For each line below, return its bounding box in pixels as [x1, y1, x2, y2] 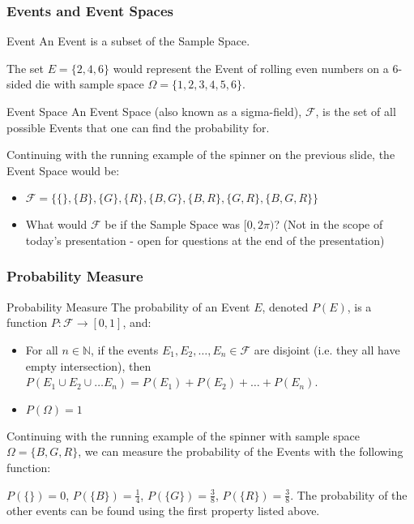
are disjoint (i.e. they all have [254, 341, 400, 358]
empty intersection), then [25, 357, 152, 374]
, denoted [262, 298, 309, 315]
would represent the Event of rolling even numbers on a [113, 59, 389, 76]
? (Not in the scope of [274, 216, 383, 233]
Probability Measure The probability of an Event [6, 298, 250, 315]
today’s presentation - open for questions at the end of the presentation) [25, 231, 385, 248]
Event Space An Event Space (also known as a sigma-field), [6, 103, 302, 119]
